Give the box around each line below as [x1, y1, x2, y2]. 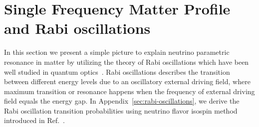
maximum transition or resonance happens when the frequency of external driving [4, 86, 255, 96]
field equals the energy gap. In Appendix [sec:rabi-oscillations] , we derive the [4, 96, 240, 106]
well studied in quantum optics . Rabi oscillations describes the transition [4, 66, 230, 77]
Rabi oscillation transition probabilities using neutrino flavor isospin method [4, 105, 238, 116]
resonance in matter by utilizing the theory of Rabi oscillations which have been [4, 56, 249, 67]
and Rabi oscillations [4, 18, 151, 38]
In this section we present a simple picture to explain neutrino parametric [4, 47, 230, 57]
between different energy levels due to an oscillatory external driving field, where [4, 76, 251, 87]
